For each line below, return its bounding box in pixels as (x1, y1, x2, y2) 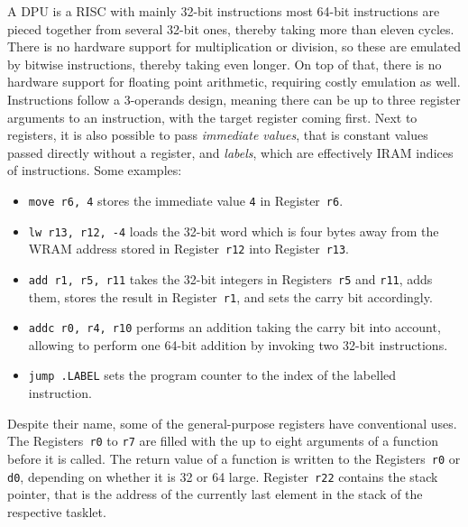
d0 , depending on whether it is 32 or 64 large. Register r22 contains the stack (7, 467, 438, 485)
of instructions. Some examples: (7, 161, 182, 180)
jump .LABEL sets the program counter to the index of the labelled (28, 365, 397, 384)
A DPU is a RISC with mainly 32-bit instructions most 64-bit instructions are (7, 2, 440, 20)
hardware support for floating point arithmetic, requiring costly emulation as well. (7, 72, 461, 91)
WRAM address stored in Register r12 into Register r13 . (28, 239, 350, 258)
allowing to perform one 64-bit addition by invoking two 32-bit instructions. (28, 335, 448, 354)
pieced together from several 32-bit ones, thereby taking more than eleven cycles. (7, 19, 454, 38)
